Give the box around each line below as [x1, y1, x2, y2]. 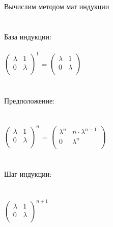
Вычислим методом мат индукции [4, 1, 109, 11]
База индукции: [4, 31, 51, 42]
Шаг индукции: [4, 169, 52, 179]
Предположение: [4, 95, 55, 106]
